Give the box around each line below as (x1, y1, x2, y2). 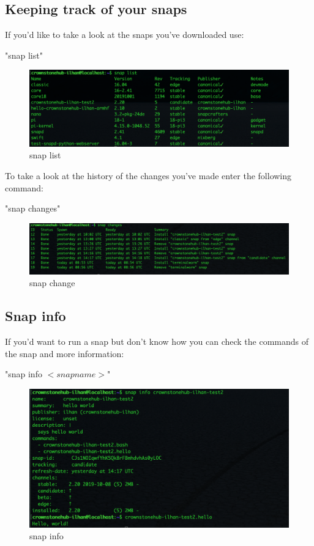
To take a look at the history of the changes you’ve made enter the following (5, 169, 292, 182)
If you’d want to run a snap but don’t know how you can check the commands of (5, 335, 309, 348)
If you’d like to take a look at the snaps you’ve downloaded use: (5, 28, 244, 41)
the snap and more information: (5, 347, 124, 360)
